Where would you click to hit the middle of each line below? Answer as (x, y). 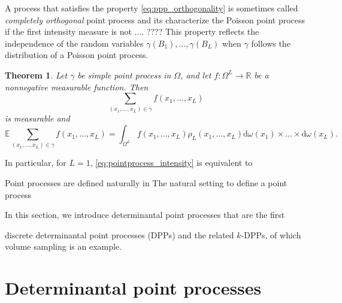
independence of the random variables (74, 43)
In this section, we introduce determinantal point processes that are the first (145, 215)
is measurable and (37, 118)
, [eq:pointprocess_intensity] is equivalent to (171, 163)
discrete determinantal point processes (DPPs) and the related (119, 234)
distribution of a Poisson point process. (77, 55)
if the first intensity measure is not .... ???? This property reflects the (132, 31)
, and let (196, 75)
